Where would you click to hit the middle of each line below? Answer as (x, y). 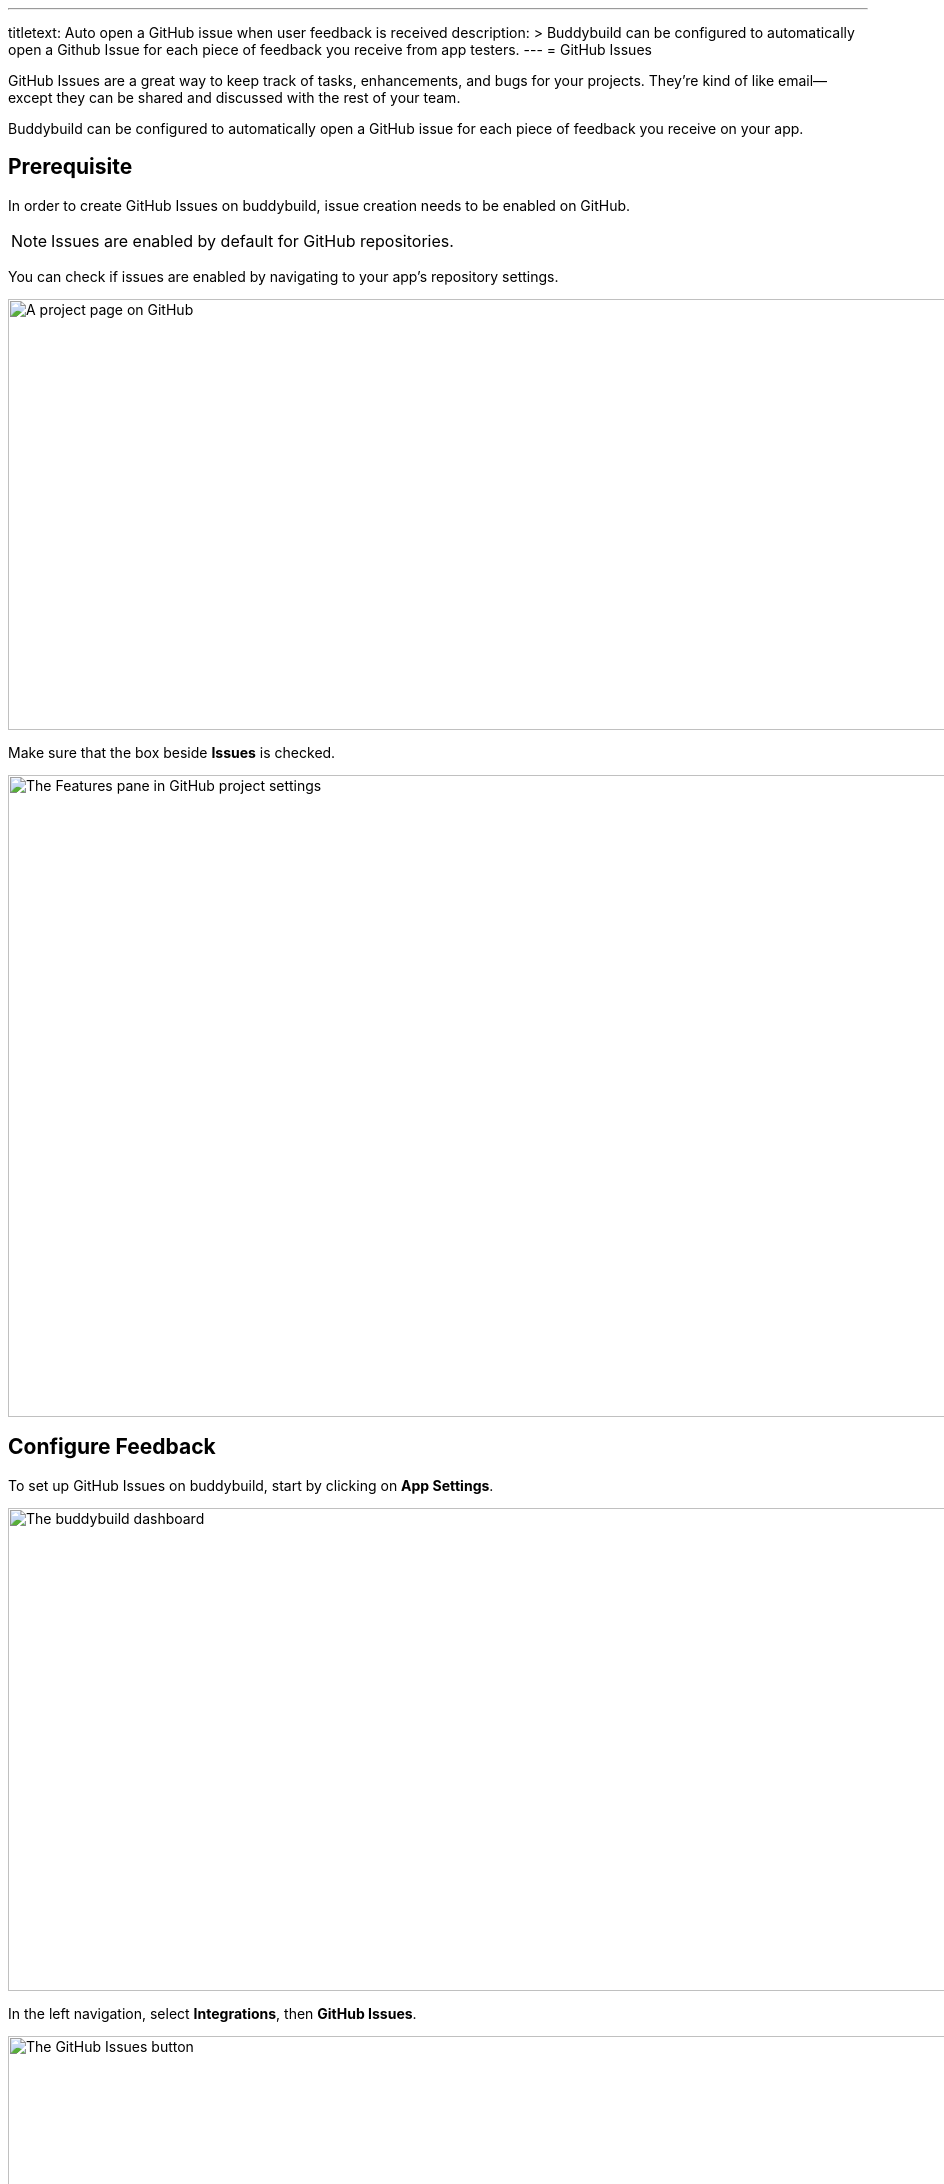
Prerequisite (70, 167)
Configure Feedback (112, 1447)
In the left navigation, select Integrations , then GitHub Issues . (212, 2013)
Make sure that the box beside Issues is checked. (172, 752)
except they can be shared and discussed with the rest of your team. (234, 97)
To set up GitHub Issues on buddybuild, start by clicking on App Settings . (251, 1485)
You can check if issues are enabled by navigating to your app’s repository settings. (283, 276)
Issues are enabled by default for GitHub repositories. (252, 240)
